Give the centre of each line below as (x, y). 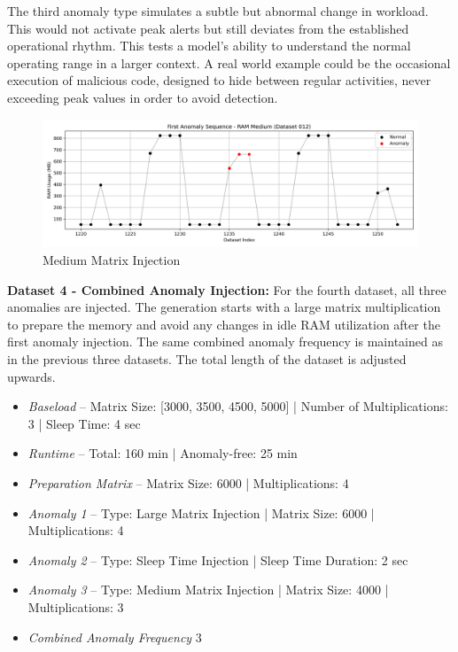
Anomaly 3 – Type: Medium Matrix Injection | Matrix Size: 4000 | (208, 590)
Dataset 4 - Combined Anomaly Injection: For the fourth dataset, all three (227, 289)
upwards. (31, 376)
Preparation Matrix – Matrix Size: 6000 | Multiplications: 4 (188, 483)
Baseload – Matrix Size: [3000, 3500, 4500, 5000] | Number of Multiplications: (238, 406)
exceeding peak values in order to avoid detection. (143, 97)
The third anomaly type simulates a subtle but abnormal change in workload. (218, 11)
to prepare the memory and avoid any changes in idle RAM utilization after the (224, 324)
